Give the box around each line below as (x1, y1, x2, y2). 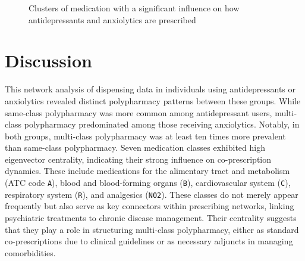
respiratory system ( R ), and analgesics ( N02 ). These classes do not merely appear (5, 188, 298, 200)
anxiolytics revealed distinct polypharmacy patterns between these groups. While (5, 94, 301, 107)
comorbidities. (5, 246, 56, 259)
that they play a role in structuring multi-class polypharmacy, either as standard (5, 223, 299, 235)
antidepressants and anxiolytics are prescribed (29, 13, 196, 26)
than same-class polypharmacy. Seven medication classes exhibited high (5, 141, 265, 154)
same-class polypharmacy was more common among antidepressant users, (5, 106, 272, 119)
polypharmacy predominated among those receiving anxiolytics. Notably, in (24, 118, 300, 130)
